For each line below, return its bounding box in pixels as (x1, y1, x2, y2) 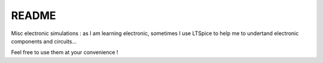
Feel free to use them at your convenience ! (11, 49, 118, 56)
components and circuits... (11, 37, 77, 45)
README (11, 9, 56, 22)
